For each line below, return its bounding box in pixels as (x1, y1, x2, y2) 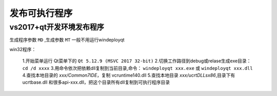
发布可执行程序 (9, 8, 73, 19)
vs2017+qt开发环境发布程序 (9, 22, 105, 32)
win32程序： (9, 46, 36, 52)
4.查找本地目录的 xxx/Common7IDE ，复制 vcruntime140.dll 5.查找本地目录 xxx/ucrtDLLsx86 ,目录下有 (22, 72, 235, 78)
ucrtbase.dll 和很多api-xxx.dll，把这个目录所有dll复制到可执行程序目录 (22, 79, 170, 85)
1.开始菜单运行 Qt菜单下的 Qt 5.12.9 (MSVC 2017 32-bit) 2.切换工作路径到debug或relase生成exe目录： (22, 58, 251, 64)
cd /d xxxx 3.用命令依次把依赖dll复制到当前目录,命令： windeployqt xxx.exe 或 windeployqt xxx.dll (22, 65, 253, 71)
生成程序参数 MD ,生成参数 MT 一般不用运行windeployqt (9, 37, 125, 43)
